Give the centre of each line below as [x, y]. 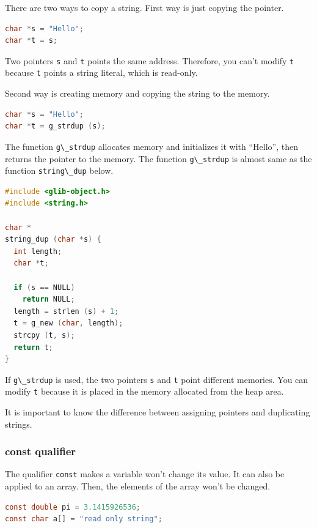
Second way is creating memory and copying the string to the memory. [137, 93]
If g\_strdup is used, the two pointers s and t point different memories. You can [157, 379]
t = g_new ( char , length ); [68, 323]
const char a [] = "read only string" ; [84, 519]
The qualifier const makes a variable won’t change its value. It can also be [145, 474]
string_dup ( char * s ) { [53, 240]
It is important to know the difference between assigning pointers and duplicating [158, 412]
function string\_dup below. [59, 170]
